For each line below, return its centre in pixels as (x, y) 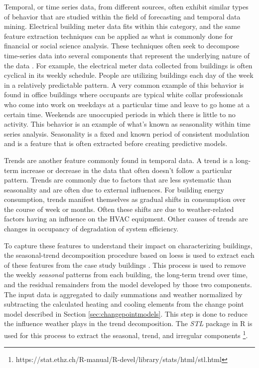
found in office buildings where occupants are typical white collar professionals (124, 94)
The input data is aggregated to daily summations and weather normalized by (123, 294)
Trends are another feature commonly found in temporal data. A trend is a (119, 160)
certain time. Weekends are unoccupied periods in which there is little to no (120, 114)
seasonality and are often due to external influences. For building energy (114, 189)
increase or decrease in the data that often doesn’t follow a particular (126, 170)
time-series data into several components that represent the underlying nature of (127, 55)
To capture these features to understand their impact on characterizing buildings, (128, 245)
